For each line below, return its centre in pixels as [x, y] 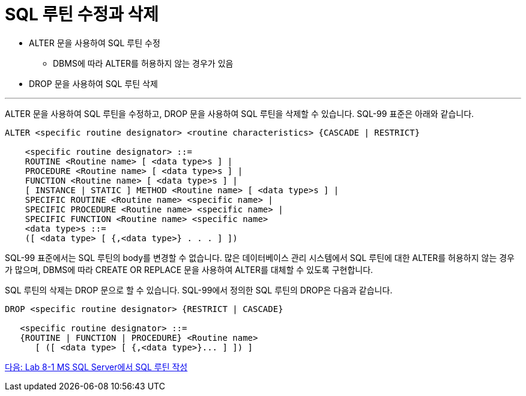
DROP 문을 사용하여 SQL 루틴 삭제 [93, 83]
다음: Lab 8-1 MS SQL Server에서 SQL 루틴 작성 [96, 367]
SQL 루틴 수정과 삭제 [82, 14]
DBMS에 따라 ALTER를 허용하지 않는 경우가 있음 [143, 63]
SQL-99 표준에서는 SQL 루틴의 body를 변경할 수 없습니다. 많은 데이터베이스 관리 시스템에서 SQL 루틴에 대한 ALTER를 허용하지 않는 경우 [260, 257]
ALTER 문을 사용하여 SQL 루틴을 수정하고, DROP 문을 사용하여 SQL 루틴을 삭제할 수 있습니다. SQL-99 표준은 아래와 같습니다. [240, 113]
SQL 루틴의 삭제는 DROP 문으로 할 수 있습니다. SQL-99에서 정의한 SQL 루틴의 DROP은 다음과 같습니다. [199, 290]
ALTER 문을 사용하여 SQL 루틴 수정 [95, 43]
